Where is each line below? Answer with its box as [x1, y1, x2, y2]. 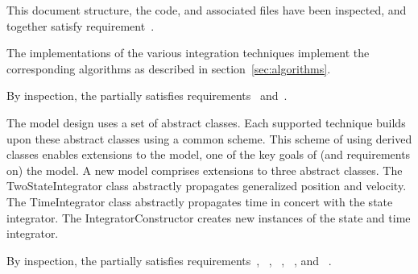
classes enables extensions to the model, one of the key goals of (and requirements [6, 146, 411, 163]
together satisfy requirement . [6, 17, 155, 34]
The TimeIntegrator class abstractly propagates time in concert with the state [6, 193, 393, 210]
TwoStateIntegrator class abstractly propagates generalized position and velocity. [6, 177, 407, 194]
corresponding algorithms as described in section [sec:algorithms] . [6, 60, 331, 77]
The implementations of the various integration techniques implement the [6, 44, 370, 61]
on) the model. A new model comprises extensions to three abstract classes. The [6, 161, 403, 178]
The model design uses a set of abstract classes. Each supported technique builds [6, 114, 406, 131]
